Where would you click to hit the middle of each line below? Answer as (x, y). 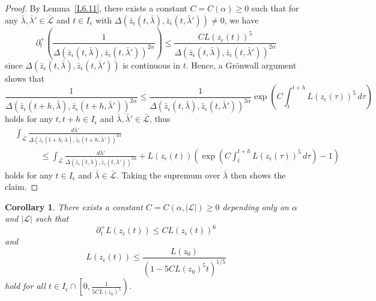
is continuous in (151, 65)
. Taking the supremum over (168, 175)
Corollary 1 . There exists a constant (74, 206)
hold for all (25, 286)
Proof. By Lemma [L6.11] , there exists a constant (96, 8)
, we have (241, 20)
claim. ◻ (22, 187)
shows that (25, 78)
